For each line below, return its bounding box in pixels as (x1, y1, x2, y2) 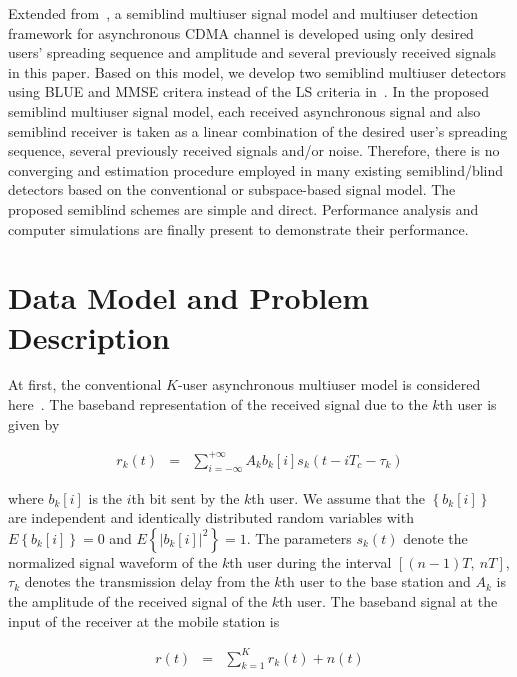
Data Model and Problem (8, 277, 370, 318)
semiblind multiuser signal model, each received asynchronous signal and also (8, 100, 481, 121)
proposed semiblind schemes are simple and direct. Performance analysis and (8, 198, 479, 219)
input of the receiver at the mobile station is (8, 610, 280, 631)
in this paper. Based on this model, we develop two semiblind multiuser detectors (8, 61, 507, 82)
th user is (439, 394, 497, 415)
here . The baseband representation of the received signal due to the (8, 394, 428, 415)
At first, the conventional (8, 374, 162, 395)
